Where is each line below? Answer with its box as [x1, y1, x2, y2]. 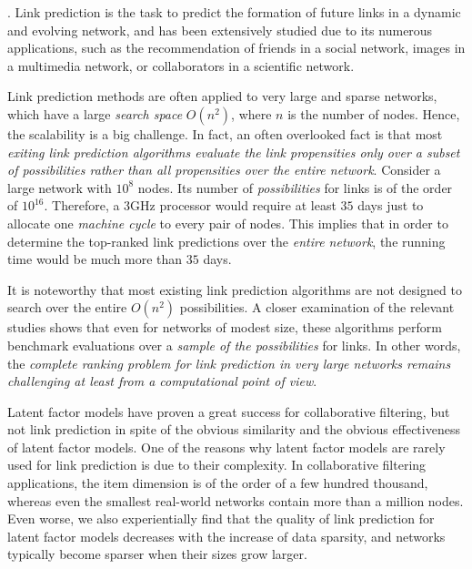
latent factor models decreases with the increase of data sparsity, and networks [7, 526, 446, 545]
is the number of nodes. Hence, [287, 104, 460, 123]
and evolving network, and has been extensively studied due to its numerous [7, 20, 433, 39]
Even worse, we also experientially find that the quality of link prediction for [7, 509, 435, 528]
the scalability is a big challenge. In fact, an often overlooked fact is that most [7, 124, 443, 143]
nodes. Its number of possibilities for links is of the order [137, 178, 453, 197]
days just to [357, 196, 424, 215]
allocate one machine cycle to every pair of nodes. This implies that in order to [7, 213, 448, 232]
